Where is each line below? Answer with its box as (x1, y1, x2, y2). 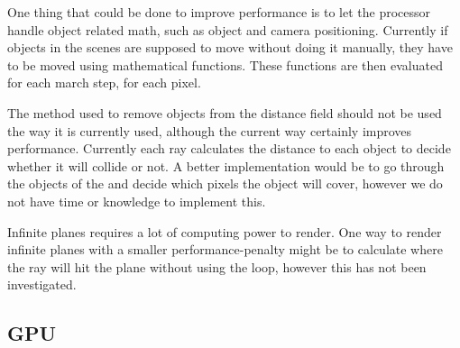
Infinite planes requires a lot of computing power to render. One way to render (7, 222, 442, 241)
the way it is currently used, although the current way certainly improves (7, 121, 412, 140)
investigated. (7, 275, 77, 294)
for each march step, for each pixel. (7, 73, 201, 92)
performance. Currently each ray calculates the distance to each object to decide (7, 139, 451, 158)
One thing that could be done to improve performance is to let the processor (7, 3, 431, 21)
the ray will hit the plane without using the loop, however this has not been (7, 257, 427, 276)
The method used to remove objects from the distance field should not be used (7, 103, 442, 122)
